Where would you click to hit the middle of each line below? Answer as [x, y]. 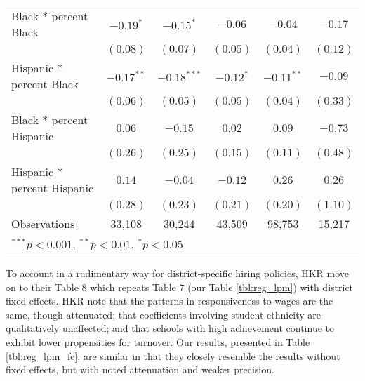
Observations [43, 223]
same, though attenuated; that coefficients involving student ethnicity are [164, 314]
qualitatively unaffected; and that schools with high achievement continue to [170, 328]
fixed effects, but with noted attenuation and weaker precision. [140, 369]
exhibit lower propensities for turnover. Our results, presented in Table [158, 341]
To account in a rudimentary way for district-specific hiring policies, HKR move [178, 273]
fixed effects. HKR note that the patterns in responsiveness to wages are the [170, 301]
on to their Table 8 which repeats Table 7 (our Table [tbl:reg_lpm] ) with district [180, 287]
